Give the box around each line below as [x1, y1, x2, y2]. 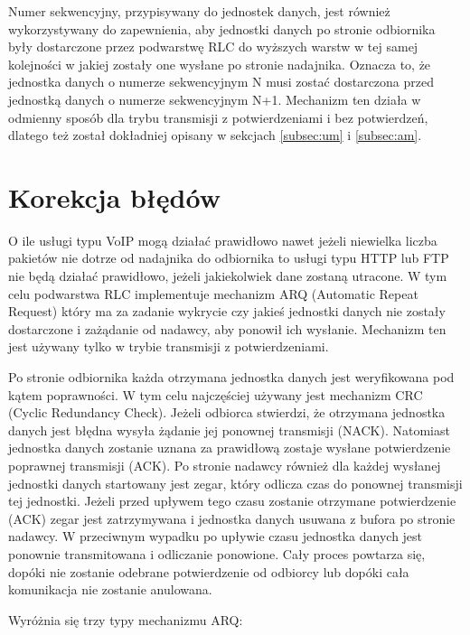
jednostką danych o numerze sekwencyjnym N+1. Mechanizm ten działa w [8, 89, 421, 108]
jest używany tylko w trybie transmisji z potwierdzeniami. [8, 337, 329, 356]
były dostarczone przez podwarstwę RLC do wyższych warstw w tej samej [8, 37, 418, 56]
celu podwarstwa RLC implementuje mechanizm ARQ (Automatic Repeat [8, 284, 418, 303]
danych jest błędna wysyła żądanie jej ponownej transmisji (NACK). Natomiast [8, 420, 450, 439]
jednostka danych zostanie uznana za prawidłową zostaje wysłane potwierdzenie [8, 438, 451, 457]
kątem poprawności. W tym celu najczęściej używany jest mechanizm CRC [8, 385, 423, 404]
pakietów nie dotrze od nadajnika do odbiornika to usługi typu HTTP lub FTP [8, 248, 449, 267]
